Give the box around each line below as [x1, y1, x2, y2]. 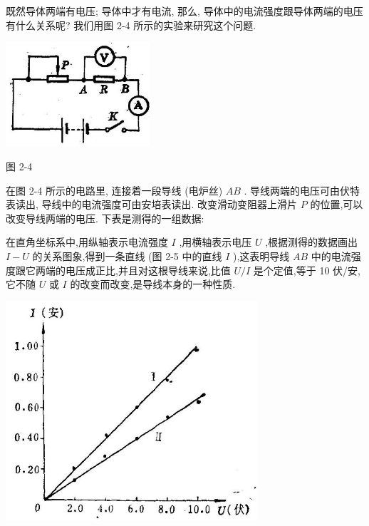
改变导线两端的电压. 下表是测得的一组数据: [6, 210, 204, 225]
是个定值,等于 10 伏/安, [253, 262, 360, 277]
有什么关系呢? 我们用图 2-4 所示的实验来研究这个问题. [6, 17, 256, 32]
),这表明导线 [233, 249, 290, 264]
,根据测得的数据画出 [265, 234, 358, 249]
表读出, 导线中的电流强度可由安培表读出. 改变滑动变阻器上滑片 [6, 197, 298, 212]
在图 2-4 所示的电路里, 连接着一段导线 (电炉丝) [6, 182, 223, 197]
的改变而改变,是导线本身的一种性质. [70, 277, 236, 292]
